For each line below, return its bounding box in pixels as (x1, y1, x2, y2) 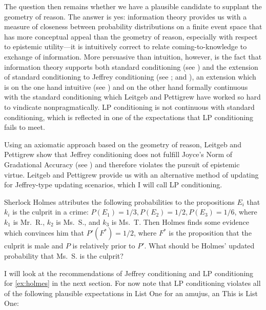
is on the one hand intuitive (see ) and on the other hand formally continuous (4, 81, 248, 92)
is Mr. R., (13, 216, 45, 227)
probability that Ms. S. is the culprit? (4, 250, 124, 261)
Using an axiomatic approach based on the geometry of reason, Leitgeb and (4, 139, 241, 149)
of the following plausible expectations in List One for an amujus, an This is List (4, 287, 258, 298)
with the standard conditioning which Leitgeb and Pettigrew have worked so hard (4, 91, 261, 102)
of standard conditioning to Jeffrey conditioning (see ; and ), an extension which (4, 71, 256, 82)
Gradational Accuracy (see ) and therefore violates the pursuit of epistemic (4, 159, 240, 169)
